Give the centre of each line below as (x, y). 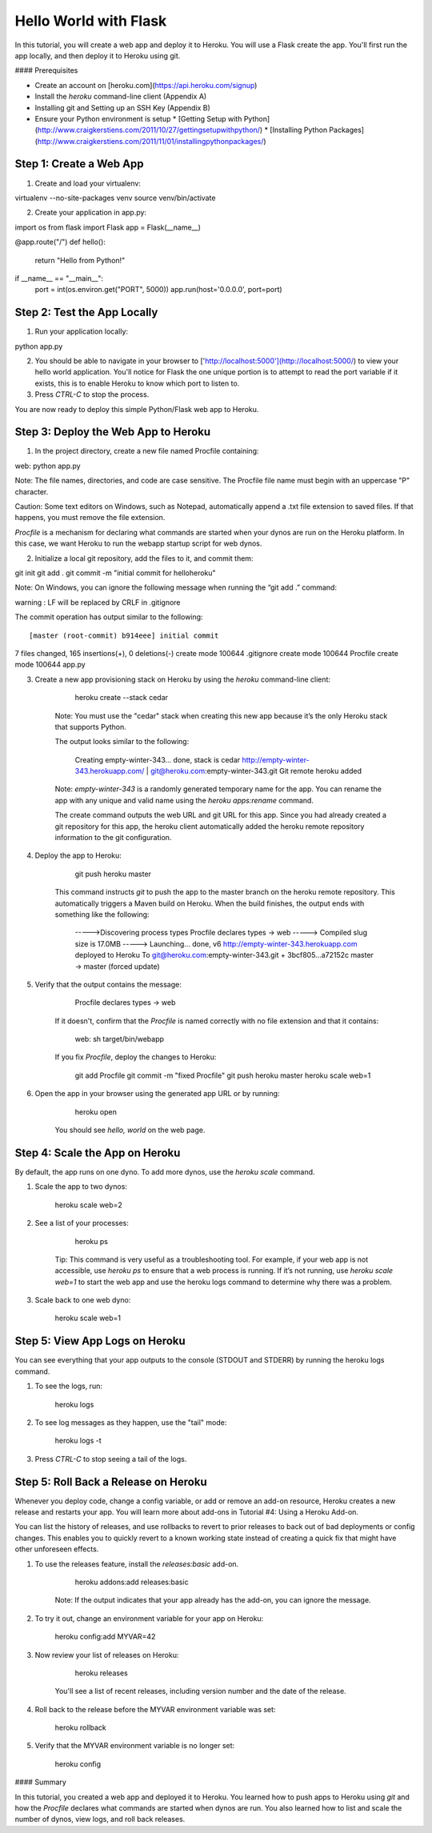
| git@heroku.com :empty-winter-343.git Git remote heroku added (254, 771)
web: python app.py (48, 466)
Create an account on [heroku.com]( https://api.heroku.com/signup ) (146, 85)
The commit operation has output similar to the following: (109, 617)
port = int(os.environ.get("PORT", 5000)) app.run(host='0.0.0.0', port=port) (159, 290)
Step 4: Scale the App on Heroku (98, 1153)
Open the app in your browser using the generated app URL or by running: (157, 1094)
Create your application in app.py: (91, 213)
